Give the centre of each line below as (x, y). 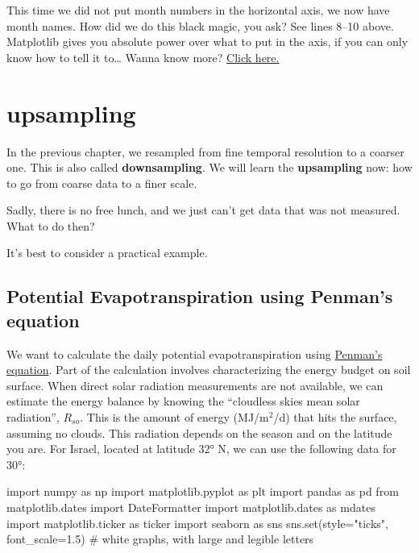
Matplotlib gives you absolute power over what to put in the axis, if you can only (207, 42)
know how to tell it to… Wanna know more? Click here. (143, 57)
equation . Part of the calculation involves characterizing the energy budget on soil (209, 370)
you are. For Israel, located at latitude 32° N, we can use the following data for (201, 449)
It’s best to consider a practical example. (107, 253)
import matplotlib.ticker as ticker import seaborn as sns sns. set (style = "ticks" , (197, 523)
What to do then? (51, 225)
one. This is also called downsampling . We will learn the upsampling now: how (209, 167)
